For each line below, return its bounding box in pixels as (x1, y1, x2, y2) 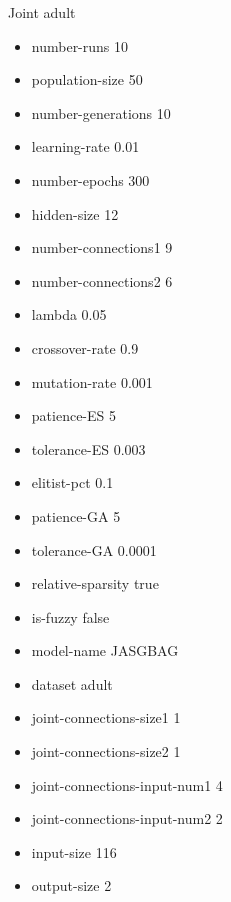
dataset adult (31, 673, 113, 694)
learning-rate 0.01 (31, 136, 140, 157)
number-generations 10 (31, 102, 171, 123)
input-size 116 (31, 841, 117, 862)
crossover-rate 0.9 (31, 337, 139, 358)
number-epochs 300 (31, 169, 150, 190)
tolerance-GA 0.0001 (31, 539, 157, 560)
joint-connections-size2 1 (31, 741, 181, 762)
